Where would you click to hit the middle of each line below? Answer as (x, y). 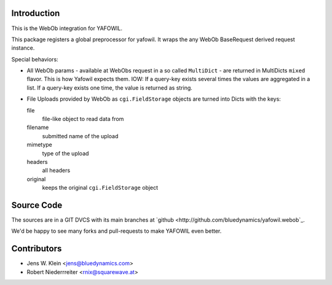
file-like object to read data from (83, 119)
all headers (56, 170)
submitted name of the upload (80, 136)
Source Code (37, 205)
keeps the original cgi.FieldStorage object (100, 188)
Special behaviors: (35, 59)
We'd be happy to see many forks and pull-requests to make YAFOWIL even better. (117, 231)
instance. (23, 48)
